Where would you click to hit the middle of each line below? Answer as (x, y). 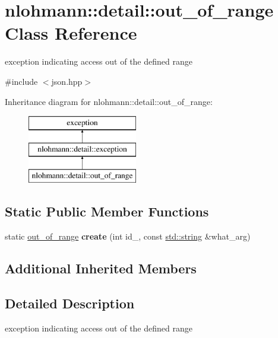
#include (21, 81)
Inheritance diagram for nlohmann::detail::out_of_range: (109, 101)
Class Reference (71, 33)
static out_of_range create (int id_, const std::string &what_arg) (128, 236)
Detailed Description (70, 303)
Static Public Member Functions (107, 211)
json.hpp (67, 81)
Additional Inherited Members (101, 268)
